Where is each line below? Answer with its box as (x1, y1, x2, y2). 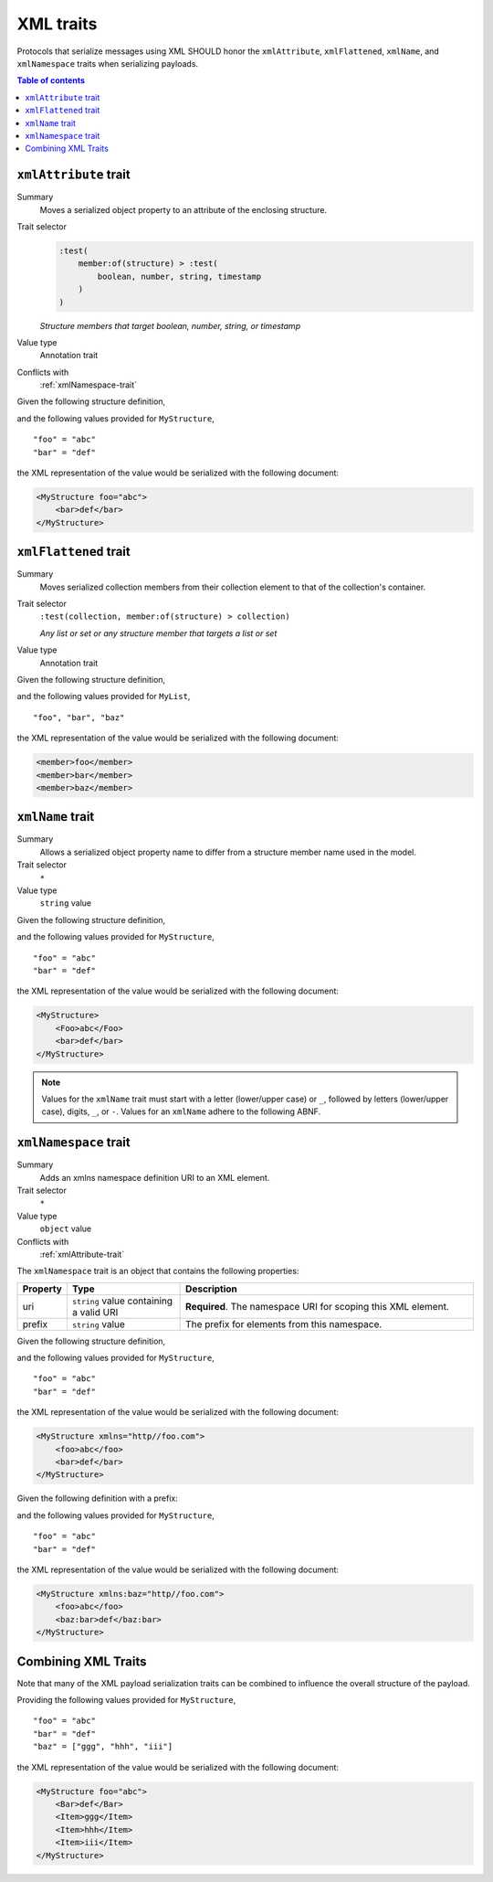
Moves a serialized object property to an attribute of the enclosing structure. (39, 204, 328, 215)
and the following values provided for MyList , (16, 691, 191, 702)
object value (39, 1223, 92, 1234)
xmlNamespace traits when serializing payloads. (16, 58, 199, 69)
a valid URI (71, 1305, 119, 1318)
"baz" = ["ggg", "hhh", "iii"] (33, 1741, 173, 1752)
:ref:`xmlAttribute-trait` (39, 1249, 125, 1260)
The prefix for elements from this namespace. (185, 1317, 383, 1330)
